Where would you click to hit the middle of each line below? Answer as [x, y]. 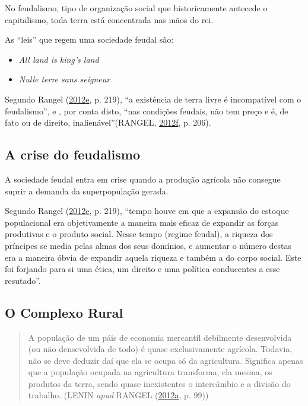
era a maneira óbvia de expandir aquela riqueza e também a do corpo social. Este [153, 257]
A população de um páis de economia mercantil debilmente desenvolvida [160, 337]
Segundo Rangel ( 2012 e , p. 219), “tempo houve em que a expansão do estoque [147, 211]
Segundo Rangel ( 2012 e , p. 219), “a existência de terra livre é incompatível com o [153, 99]
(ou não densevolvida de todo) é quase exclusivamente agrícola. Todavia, [160, 349]
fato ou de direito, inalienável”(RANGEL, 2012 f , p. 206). [108, 122]
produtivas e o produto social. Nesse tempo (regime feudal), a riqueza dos [139, 234]
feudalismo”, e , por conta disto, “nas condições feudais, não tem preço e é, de [147, 111]
